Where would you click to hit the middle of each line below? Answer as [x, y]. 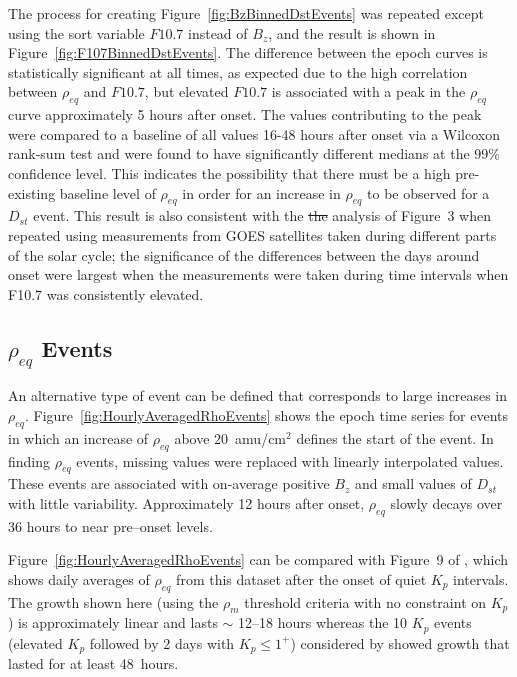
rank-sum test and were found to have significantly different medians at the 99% [254, 153]
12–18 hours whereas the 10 [323, 622]
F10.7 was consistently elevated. [106, 293]
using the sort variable [76, 32]
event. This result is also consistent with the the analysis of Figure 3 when [262, 215]
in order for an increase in [261, 192]
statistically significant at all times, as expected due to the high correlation [238, 71]
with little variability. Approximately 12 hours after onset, [186, 502]
